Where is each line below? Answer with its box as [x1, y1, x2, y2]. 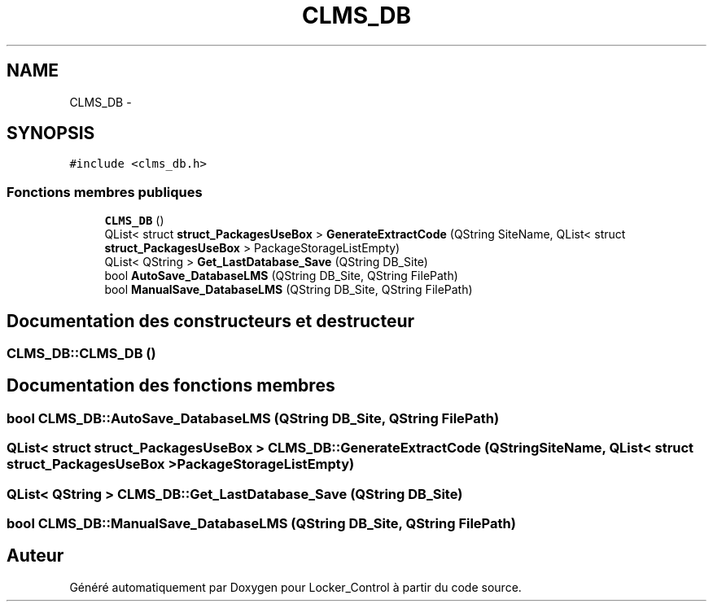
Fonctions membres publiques [7, 183, 203, 200]
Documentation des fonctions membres [7, 375, 335, 396]
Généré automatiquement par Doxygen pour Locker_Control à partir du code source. [69, 580, 522, 594]
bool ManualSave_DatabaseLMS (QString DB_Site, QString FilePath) [104, 282, 473, 297]
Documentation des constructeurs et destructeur [7, 310, 415, 331]
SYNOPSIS [7, 123, 95, 144]
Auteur [7, 545, 64, 566]
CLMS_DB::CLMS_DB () [7, 345, 156, 362]
